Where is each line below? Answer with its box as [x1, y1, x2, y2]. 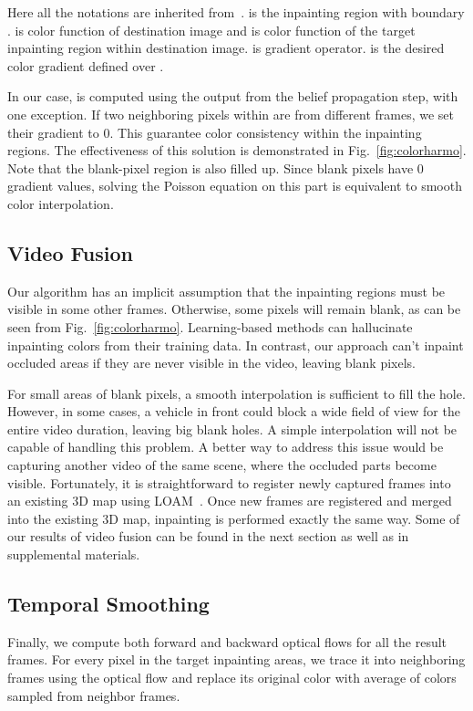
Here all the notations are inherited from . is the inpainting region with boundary [7, 3, 465, 21]
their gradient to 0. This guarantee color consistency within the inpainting [7, 122, 422, 141]
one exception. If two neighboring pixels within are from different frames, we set [7, 104, 455, 123]
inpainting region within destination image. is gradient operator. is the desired [7, 38, 445, 58]
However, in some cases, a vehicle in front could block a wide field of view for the [7, 402, 460, 421]
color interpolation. [7, 193, 114, 213]
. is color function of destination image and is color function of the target [7, 20, 416, 39]
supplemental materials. [7, 545, 140, 564]
